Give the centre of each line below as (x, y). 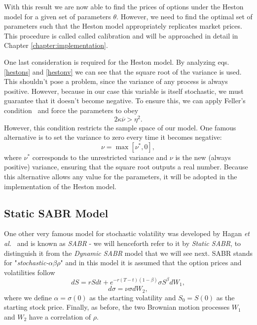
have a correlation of (60, 316)
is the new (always (203, 157)
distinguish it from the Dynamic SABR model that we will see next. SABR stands (128, 253)
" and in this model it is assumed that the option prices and (151, 263)
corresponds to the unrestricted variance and (100, 157)
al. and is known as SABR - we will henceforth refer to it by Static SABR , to (123, 243)
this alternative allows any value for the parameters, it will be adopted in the (121, 176)
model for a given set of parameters (57, 16)
